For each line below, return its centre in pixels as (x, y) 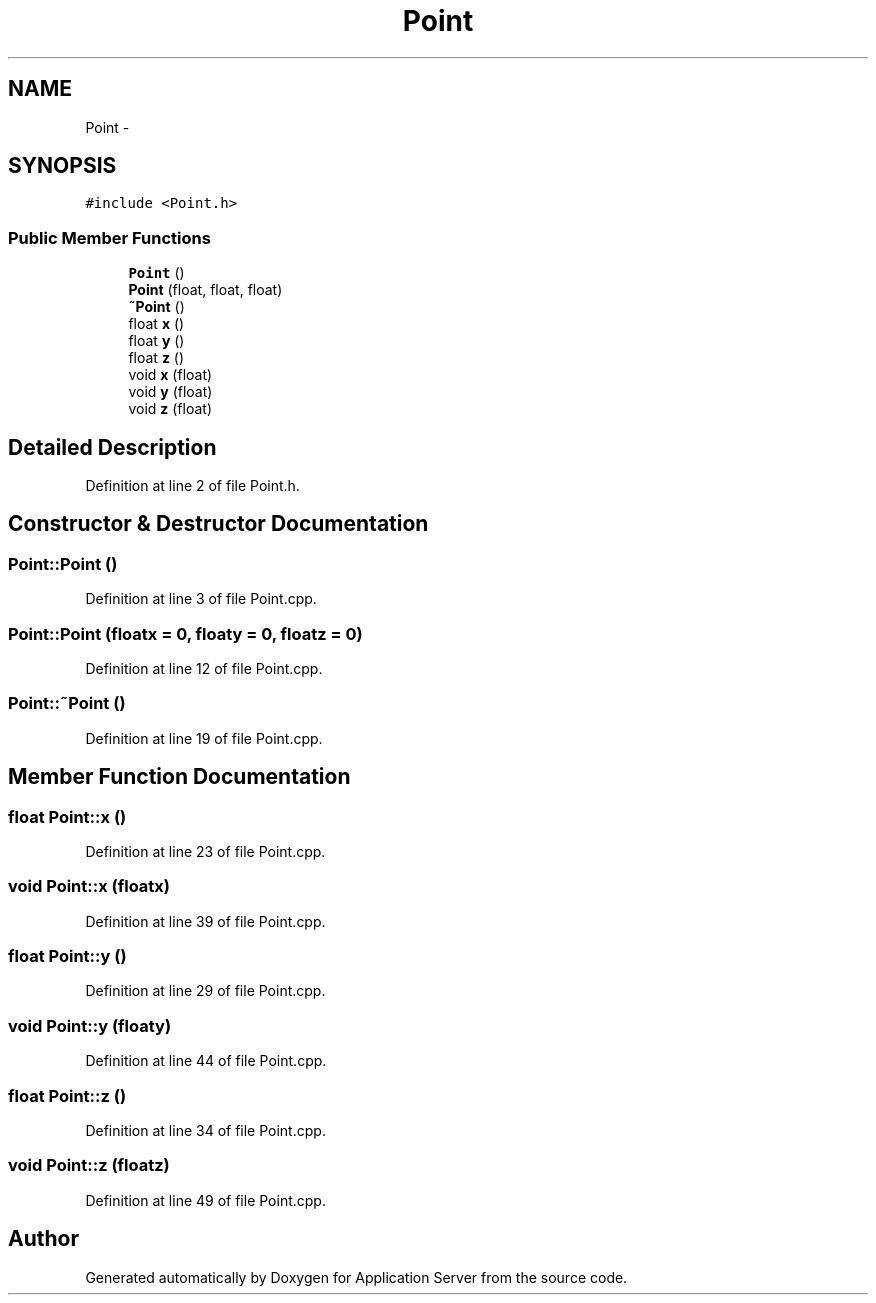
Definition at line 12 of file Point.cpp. (204, 668)
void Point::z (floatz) (89, 1165)
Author (43, 1239)
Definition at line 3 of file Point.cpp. (201, 599)
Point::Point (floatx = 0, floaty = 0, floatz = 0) (185, 633)
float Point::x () (67, 816)
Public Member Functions (109, 237)
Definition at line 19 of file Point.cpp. (204, 738)
